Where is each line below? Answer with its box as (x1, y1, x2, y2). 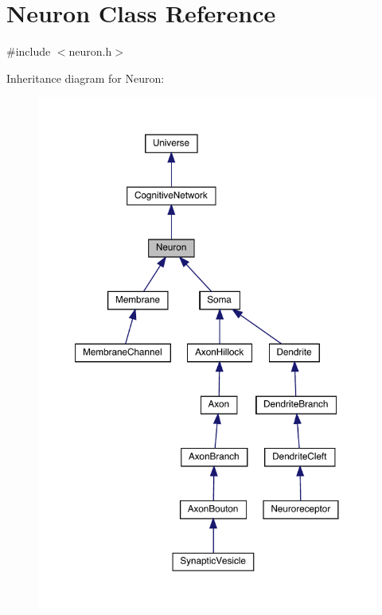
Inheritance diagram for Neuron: (6, 69, 165, 86)
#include (6, 43, 51, 60)
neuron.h (68, 43, 112, 60)
